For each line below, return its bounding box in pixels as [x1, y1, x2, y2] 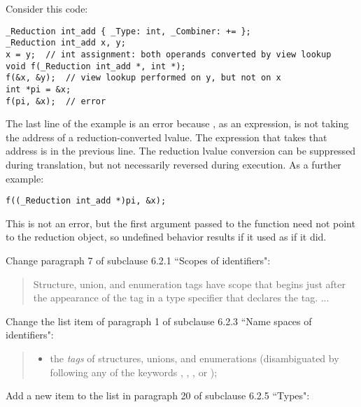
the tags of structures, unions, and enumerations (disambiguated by [50, 350, 339, 365]
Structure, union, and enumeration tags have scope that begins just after [33, 276, 346, 291]
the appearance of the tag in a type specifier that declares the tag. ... [33, 290, 330, 305]
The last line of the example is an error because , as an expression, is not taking [6, 116, 349, 131]
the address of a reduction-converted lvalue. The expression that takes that [6, 129, 327, 144]
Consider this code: [6, 1, 88, 15]
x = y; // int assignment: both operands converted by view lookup [6, 49, 332, 59]
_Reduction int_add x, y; [6, 38, 126, 48]
